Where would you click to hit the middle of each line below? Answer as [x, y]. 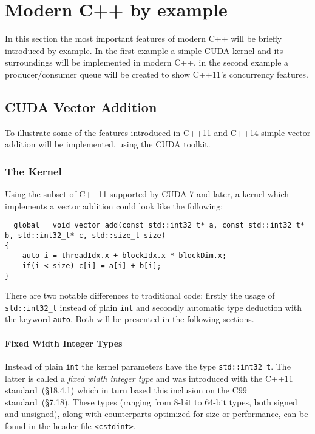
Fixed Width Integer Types [64, 343]
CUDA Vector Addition [81, 107]
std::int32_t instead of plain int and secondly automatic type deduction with [154, 307]
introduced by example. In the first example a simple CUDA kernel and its [144, 50]
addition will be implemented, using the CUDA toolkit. [108, 144]
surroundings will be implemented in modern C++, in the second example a [147, 62]
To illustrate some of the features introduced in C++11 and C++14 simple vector [158, 132]
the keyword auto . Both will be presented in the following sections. [130, 319]
